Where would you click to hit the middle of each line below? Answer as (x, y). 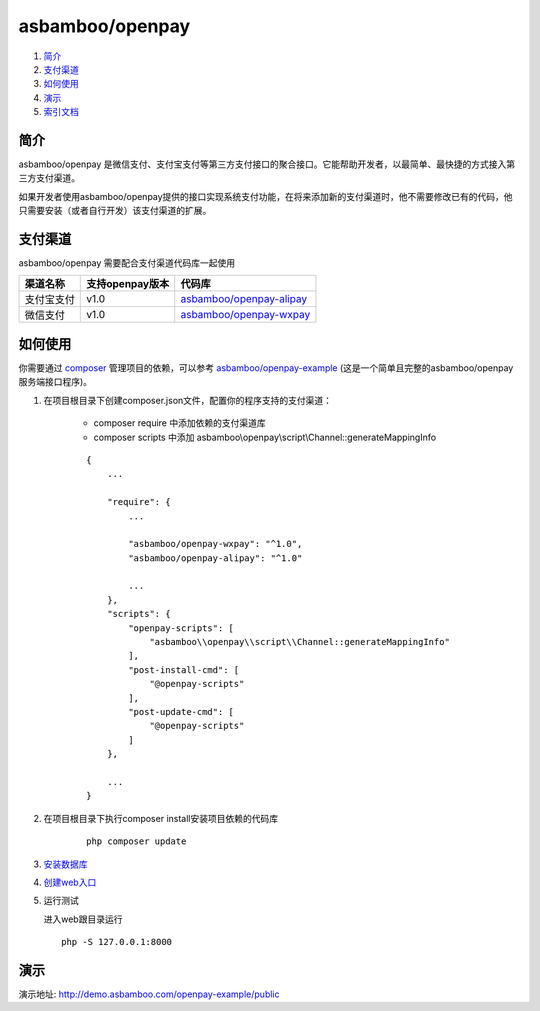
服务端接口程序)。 (55, 382)
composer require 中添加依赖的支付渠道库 (179, 423)
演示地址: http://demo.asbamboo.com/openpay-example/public (149, 994)
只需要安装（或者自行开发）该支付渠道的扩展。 (115, 211)
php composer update (136, 841)
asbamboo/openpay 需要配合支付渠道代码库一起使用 (127, 263)
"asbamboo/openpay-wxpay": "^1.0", (215, 544)
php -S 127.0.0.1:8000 (117, 942)
